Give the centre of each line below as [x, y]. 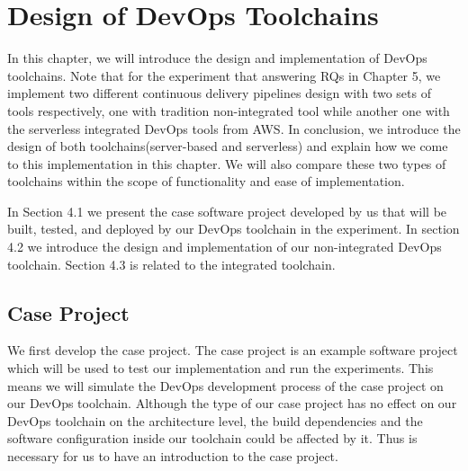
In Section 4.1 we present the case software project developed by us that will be [227, 211]
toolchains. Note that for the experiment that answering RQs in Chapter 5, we [224, 75]
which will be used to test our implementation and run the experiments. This [220, 368]
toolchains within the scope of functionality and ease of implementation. [206, 181]
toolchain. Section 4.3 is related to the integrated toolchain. [171, 264]
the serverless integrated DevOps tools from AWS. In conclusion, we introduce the [234, 128]
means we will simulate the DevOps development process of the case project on [225, 385]
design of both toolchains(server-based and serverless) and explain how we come [228, 146]
